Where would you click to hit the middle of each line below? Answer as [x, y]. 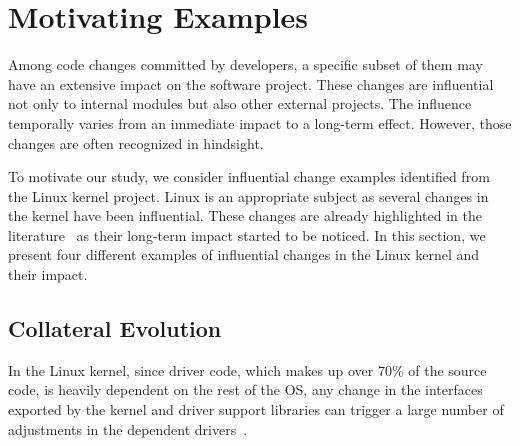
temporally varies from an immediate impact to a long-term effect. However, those [260, 122]
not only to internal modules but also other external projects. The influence [240, 103]
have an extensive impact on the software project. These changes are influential [251, 83]
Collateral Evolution [115, 328]
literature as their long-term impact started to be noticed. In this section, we [247, 234]
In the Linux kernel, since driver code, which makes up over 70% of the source [247, 369]
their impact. [48, 274]
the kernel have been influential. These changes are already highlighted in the [245, 215]
